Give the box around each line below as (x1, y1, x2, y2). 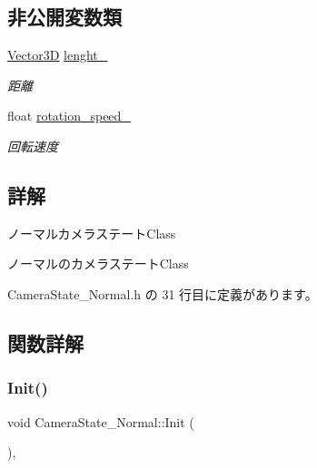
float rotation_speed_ (7, 106, 131, 125)
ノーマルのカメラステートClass (7, 254, 189, 273)
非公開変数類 (7, 3, 122, 31)
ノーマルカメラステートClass (7, 223, 176, 242)
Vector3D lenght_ (7, 45, 108, 64)
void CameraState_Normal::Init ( (7, 412, 194, 431)
